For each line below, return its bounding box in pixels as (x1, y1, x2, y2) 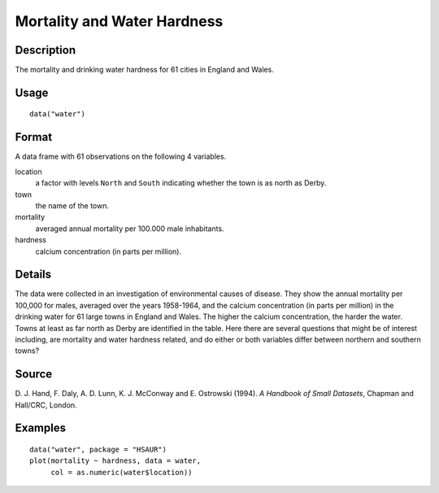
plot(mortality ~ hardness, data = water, (29, 456, 202, 465)
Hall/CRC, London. (15, 399, 77, 410)
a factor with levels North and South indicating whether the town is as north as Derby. (35, 178, 327, 188)
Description (15, 43, 76, 57)
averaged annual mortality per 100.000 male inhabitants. (35, 224, 224, 233)
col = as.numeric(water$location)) (50, 468, 193, 477)
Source (15, 367, 53, 382)
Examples (15, 421, 67, 435)
